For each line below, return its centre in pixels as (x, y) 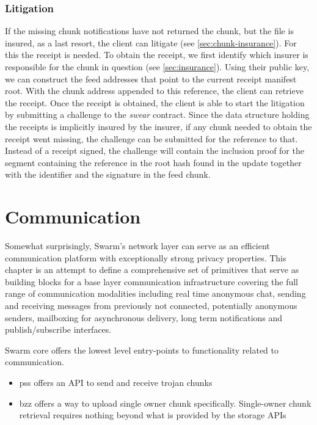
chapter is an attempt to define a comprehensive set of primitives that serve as (152, 270)
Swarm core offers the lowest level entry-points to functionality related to (142, 350)
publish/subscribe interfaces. (58, 329)
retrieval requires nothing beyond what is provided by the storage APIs (153, 415)
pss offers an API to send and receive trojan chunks (116, 382)
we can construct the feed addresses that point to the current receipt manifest (151, 78)
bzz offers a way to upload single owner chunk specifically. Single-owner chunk (165, 403)
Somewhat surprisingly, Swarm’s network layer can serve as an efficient (137, 246)
